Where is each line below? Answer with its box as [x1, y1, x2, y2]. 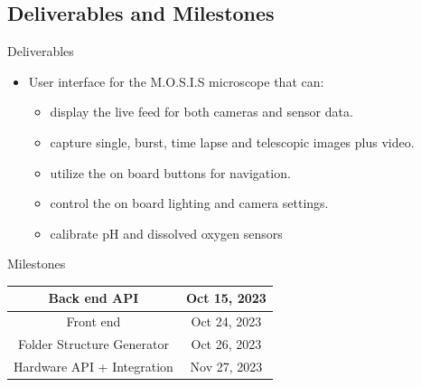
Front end [66, 312, 121, 331]
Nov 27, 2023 [190, 356, 263, 375]
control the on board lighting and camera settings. [50, 193, 329, 212]
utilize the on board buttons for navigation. [50, 163, 291, 182]
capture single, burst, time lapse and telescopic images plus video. [50, 132, 415, 151]
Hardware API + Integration [14, 356, 173, 375]
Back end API [48, 288, 139, 307]
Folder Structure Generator [17, 335, 169, 354]
